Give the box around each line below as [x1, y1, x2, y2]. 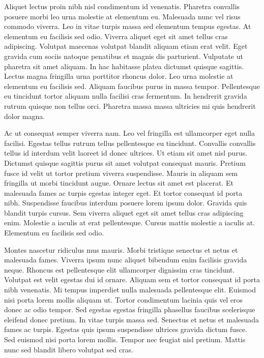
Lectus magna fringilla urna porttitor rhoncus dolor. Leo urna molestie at [4, 71, 233, 81]
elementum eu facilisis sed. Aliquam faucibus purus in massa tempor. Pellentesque [4, 80, 260, 91]
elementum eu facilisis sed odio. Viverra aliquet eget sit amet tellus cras [4, 31, 228, 41]
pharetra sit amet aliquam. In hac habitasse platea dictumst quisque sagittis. [4, 61, 244, 71]
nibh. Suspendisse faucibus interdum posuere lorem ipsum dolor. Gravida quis [4, 197, 247, 208]
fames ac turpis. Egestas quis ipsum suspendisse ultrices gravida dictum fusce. [4, 324, 247, 335]
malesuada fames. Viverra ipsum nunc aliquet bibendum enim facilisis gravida [4, 254, 247, 265]
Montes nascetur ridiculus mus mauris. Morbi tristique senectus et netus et [4, 244, 238, 255]
